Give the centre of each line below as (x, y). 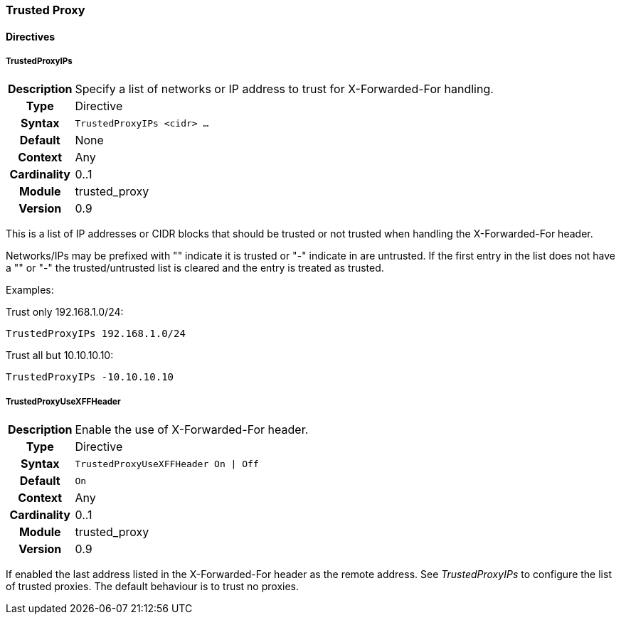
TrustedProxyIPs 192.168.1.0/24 (96, 334)
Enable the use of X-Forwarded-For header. (192, 430)
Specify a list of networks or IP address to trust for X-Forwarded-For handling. (284, 89)
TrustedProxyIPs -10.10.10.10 (90, 377)
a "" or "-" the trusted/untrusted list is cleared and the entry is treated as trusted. (195, 268)
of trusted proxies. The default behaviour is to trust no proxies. (153, 587)
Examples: (30, 290)
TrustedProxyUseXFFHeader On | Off (167, 464)
